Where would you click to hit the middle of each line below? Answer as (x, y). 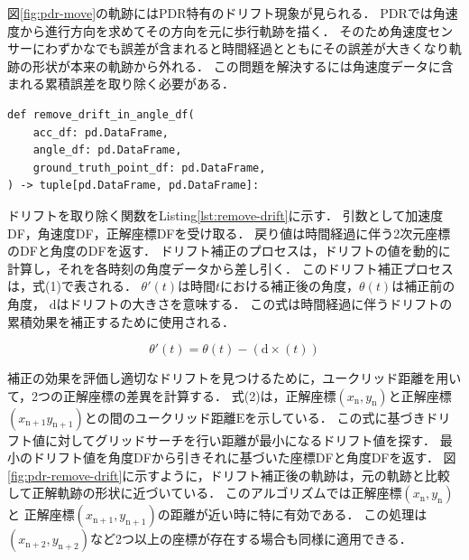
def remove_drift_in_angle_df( (101, 114)
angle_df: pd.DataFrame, (107, 150)
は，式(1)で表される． (72, 286)
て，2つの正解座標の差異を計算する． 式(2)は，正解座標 (172, 395)
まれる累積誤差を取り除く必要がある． (121, 84)
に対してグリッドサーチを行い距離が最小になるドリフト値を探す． (240, 439)
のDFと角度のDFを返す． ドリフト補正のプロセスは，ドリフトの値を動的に (229, 251)
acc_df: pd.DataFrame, (101, 132)
